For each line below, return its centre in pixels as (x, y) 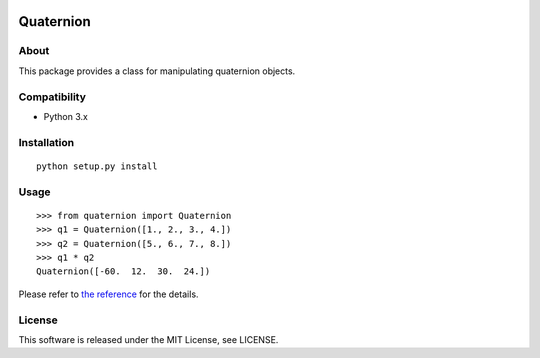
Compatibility (52, 97)
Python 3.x (66, 116)
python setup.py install (97, 166)
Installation (46, 142)
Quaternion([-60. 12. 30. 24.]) (123, 271)
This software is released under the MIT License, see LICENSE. (148, 339)
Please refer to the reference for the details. (108, 294)
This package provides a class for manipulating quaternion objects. (157, 71)
